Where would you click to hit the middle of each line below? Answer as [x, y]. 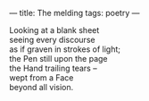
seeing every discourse [52, 40]
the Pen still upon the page [59, 59]
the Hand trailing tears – [53, 68]
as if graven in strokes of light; [65, 49]
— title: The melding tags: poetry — [74, 13]
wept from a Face [41, 78]
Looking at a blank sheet [54, 30]
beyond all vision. [41, 87]
